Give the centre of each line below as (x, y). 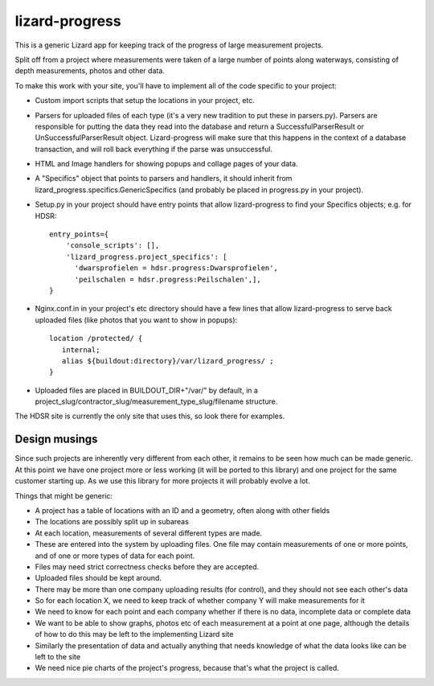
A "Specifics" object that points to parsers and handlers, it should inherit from (164, 179)
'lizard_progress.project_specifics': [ (147, 257)
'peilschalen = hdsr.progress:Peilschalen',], (168, 279)
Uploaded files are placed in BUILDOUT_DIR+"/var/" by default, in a (147, 390)
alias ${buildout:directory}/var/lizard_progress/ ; (168, 361)
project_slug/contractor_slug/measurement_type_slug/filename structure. (156, 401)
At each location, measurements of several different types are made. (149, 533)
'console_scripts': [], (113, 246)
